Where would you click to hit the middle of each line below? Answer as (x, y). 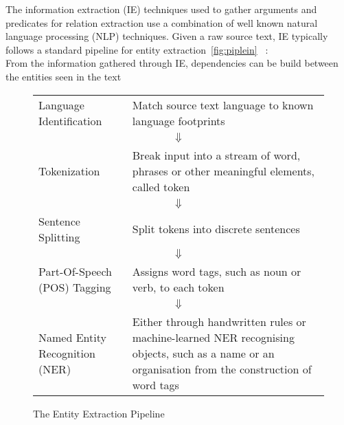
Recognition (67, 353)
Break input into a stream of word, (216, 155)
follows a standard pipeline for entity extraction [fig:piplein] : (137, 49)
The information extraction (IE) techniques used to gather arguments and (161, 9)
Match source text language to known (223, 105)
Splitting (59, 237)
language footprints (179, 120)
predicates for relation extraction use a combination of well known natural (162, 22)
